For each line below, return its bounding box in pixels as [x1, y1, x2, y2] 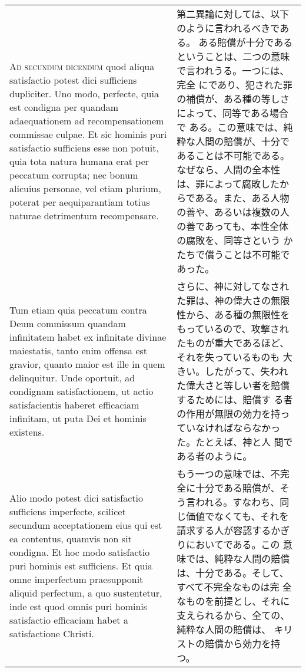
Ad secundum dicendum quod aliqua [9, 60, 155, 73]
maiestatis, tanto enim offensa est [9, 344, 148, 357]
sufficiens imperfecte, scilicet [9, 504, 126, 518]
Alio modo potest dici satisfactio [9, 490, 143, 505]
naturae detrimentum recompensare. [9, 209, 159, 222]
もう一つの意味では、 [177, 467, 271, 480]
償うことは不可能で [205, 248, 290, 261]
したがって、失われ [205, 364, 288, 378]
